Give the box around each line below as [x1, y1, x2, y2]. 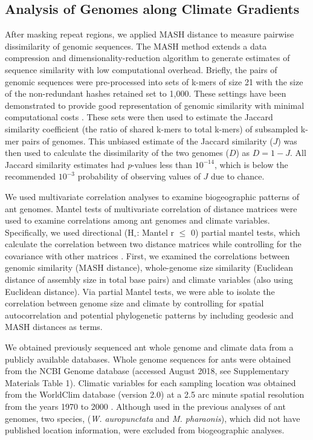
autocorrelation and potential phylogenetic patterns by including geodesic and [5, 308, 294, 321]
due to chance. [211, 170, 265, 183]
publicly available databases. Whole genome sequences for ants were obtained [5, 352, 291, 365]
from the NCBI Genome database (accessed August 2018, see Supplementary [5, 364, 289, 377]
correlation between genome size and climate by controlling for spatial [5, 297, 264, 309]
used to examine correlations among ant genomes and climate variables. [5, 214, 270, 227]
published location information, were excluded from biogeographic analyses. [5, 424, 285, 436]
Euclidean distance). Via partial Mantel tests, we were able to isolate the [5, 285, 275, 297]
